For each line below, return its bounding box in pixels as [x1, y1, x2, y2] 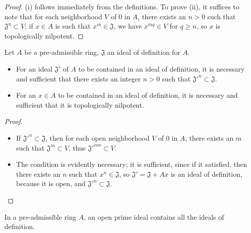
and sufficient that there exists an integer [16, 73, 141, 83]
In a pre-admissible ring [4, 211, 77, 222]
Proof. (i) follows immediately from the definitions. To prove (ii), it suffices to [4, 1, 240, 11]
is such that [55, 21, 91, 31]
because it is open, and [16, 178, 85, 189]
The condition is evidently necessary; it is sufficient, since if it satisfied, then [16, 159, 248, 169]
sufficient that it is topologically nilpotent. [16, 99, 144, 110]
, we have [114, 21, 142, 31]
